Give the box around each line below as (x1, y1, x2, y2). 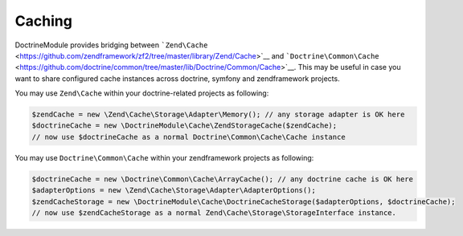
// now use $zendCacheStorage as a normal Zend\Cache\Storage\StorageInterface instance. (31, 209, 397, 218)
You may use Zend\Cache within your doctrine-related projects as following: (14, 88, 269, 98)
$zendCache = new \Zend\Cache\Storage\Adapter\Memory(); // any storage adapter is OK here (31, 110, 405, 120)
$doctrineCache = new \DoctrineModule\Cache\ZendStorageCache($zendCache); (31, 121, 338, 130)
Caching (14, 12, 72, 30)
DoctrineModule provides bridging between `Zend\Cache (14, 40, 208, 50)
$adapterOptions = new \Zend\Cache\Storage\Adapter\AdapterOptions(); (31, 185, 317, 195)
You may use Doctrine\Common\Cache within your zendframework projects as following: (14, 153, 314, 162)
